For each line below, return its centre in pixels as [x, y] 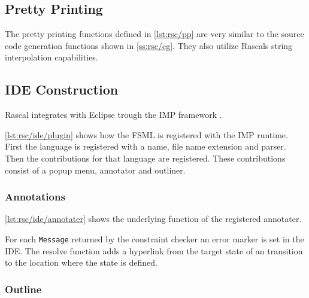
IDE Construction [62, 89]
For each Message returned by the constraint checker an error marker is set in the [154, 238]
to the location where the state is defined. [81, 262]
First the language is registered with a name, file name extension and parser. [146, 146]
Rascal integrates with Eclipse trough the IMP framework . [113, 115]
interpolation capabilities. [51, 57]
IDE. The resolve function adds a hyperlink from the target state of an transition [154, 250]
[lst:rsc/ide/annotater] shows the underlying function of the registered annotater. [153, 219]
